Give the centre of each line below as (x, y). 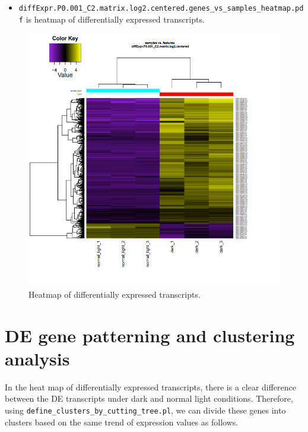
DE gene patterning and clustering (150, 335)
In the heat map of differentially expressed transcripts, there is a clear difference (151, 387)
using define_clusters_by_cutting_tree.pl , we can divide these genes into (145, 410)
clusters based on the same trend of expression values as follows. (122, 422)
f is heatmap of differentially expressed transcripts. (112, 19)
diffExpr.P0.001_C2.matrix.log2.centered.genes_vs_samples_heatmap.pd (161, 8)
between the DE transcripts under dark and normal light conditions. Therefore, (149, 398)
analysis (37, 358)
